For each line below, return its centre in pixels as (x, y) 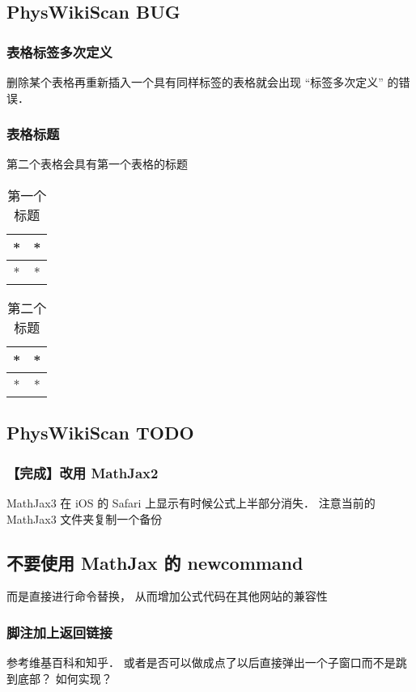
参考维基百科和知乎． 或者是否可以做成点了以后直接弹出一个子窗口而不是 (201, 662)
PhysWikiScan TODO (100, 433)
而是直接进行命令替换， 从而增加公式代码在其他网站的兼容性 (167, 596)
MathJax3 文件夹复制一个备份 (85, 518)
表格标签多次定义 (59, 51)
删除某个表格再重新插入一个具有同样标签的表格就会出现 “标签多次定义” (195, 82)
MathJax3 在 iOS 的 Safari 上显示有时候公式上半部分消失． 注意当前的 (191, 503)
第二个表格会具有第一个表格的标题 (97, 164)
